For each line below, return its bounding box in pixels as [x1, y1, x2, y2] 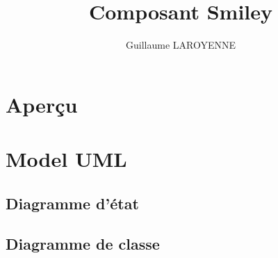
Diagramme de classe [6, 233, 160, 255]
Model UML [6, 145, 127, 173]
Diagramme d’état [6, 192, 139, 213]
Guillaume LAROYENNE [125, 38, 236, 52]
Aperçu [6, 90, 78, 118]
